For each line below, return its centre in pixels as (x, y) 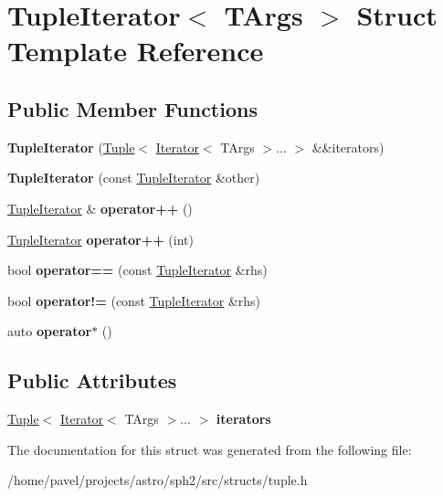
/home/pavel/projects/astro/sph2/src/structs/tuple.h (158, 480)
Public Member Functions (132, 108)
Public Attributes (92, 380)
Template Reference (136, 51)
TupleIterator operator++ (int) (100, 239)
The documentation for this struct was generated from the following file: (210, 449)
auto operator (50, 331)
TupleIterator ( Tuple (71, 147)
